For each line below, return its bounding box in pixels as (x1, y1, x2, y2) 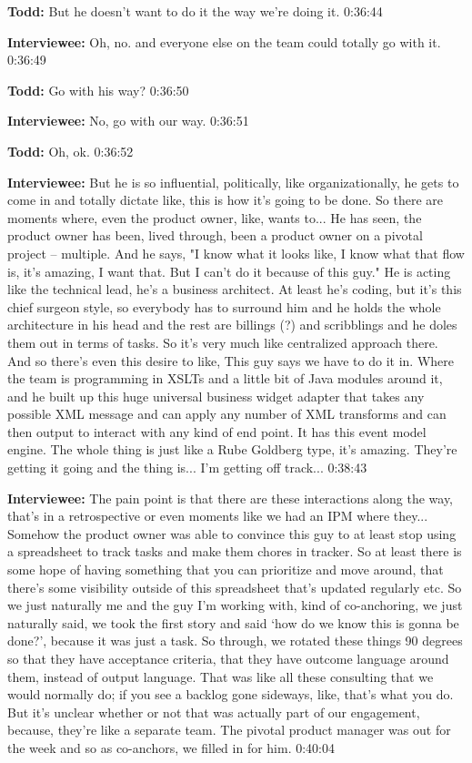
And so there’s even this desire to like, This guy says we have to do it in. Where (7, 351, 454, 370)
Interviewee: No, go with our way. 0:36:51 (7, 111, 249, 130)
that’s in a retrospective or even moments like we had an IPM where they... (7, 506, 428, 525)
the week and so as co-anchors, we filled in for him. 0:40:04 (7, 738, 335, 757)
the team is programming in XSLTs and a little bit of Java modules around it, (7, 369, 443, 388)
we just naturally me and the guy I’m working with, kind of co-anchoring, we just (7, 595, 463, 615)
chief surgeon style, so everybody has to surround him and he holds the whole (7, 297, 441, 316)
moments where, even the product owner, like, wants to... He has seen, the (7, 208, 422, 227)
